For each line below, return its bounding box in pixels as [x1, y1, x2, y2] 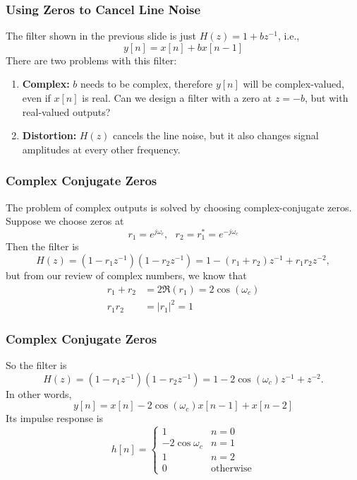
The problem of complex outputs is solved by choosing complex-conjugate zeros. [6, 199, 352, 214]
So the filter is [6, 358, 67, 373]
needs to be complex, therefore [80, 76, 213, 91]
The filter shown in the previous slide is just [6, 28, 196, 43]
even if [22, 90, 51, 105]
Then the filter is [6, 239, 79, 254]
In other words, [6, 386, 72, 401]
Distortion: [22, 128, 77, 143]
